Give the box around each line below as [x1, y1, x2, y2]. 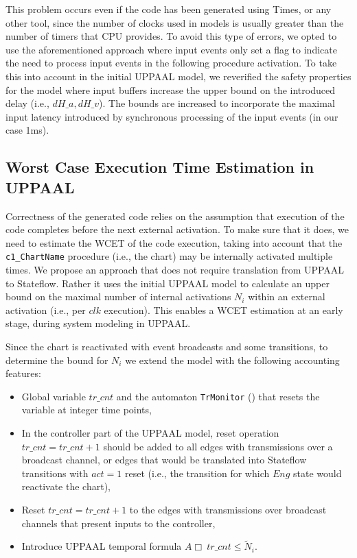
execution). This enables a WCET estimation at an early [104, 302, 343, 317]
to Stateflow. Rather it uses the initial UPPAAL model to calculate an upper [5, 276, 330, 290]
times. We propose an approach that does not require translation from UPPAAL [5, 262, 345, 276]
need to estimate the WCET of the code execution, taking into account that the [5, 235, 343, 250]
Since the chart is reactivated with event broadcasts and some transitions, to [5, 339, 328, 353]
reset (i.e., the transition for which [124, 465, 270, 480]
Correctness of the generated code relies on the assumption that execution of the [5, 208, 345, 223]
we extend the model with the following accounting [125, 352, 340, 367]
